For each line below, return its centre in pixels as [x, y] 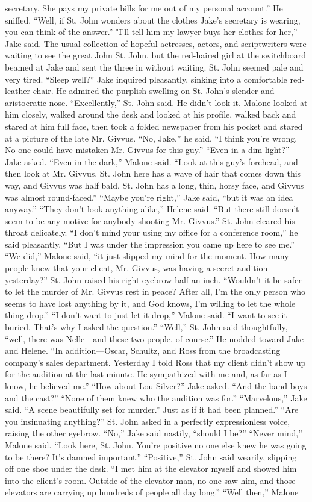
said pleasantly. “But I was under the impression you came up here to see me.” [150, 244]
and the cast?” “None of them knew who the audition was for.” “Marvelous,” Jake [156, 397]
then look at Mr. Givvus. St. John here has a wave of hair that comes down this [153, 173]
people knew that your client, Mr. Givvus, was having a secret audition [136, 268]
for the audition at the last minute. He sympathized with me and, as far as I [146, 374]
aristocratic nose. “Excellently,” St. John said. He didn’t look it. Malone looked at [156, 102]
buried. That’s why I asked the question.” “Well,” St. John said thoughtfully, [146, 327]
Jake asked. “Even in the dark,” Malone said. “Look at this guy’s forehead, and [151, 161]
